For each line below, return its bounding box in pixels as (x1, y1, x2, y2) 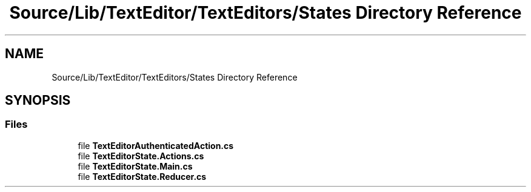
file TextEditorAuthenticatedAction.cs (78, 140, 234, 151)
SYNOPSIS (5, 93, 71, 108)
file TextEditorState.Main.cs (78, 161, 193, 171)
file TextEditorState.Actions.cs (78, 150, 204, 161)
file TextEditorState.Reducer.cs (78, 171, 207, 182)
